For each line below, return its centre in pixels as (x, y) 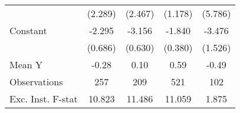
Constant (28, 30)
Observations (36, 82)
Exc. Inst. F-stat (44, 99)
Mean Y (26, 64)
